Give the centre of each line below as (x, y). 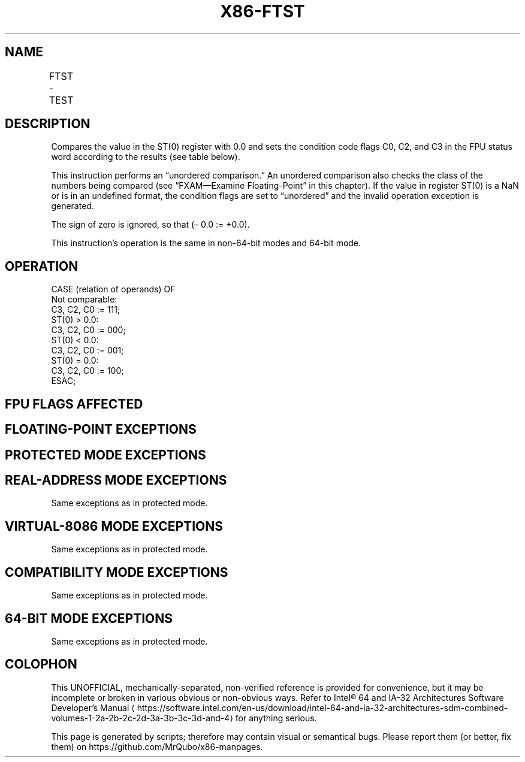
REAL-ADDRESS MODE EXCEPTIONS (116, 480)
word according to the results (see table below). (146, 157)
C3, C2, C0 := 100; (87, 371)
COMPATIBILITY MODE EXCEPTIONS (117, 572)
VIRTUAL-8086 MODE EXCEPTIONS (114, 526)
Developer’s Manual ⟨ (93, 707)
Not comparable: (84, 300)
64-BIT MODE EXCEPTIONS (89, 618)
